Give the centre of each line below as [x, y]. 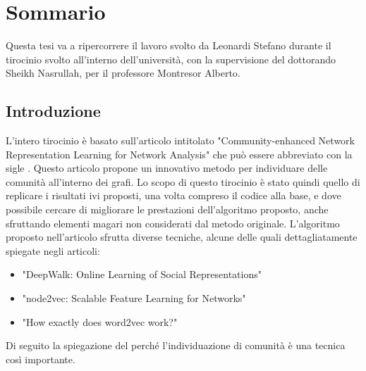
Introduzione [53, 111]
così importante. [41, 359]
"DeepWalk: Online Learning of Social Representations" [142, 274]
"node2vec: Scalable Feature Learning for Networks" [134, 298]
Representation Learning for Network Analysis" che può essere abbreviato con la [179, 154]
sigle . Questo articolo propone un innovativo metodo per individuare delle [167, 168]
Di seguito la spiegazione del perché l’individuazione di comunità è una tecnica [176, 345]
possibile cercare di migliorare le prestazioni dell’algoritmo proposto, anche [167, 209]
